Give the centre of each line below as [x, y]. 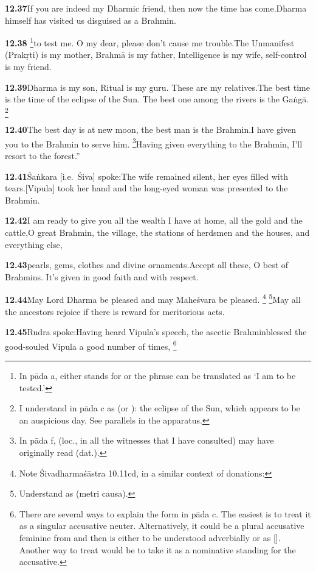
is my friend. [28, 67]
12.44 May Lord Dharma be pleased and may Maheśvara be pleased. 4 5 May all [153, 298]
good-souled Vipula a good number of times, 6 [91, 345]
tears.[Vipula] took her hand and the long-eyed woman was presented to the [146, 188]
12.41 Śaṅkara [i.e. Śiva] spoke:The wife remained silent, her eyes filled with [146, 176]
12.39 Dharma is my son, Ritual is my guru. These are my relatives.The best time [157, 87]
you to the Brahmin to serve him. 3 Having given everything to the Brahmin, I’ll [154, 143]
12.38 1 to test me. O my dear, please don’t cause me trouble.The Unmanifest [150, 42]
